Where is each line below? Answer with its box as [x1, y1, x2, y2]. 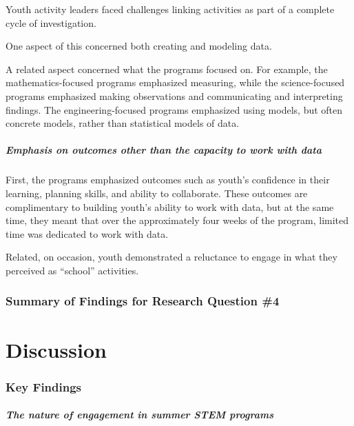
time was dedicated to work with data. [6, 226, 169, 241]
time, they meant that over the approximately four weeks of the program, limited [6, 213, 349, 227]
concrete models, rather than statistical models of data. [6, 116, 240, 130]
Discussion [6, 335, 107, 363]
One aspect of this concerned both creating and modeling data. [6, 39, 272, 53]
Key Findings [6, 378, 82, 395]
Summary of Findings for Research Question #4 [6, 292, 280, 310]
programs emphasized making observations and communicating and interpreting [6, 88, 343, 103]
